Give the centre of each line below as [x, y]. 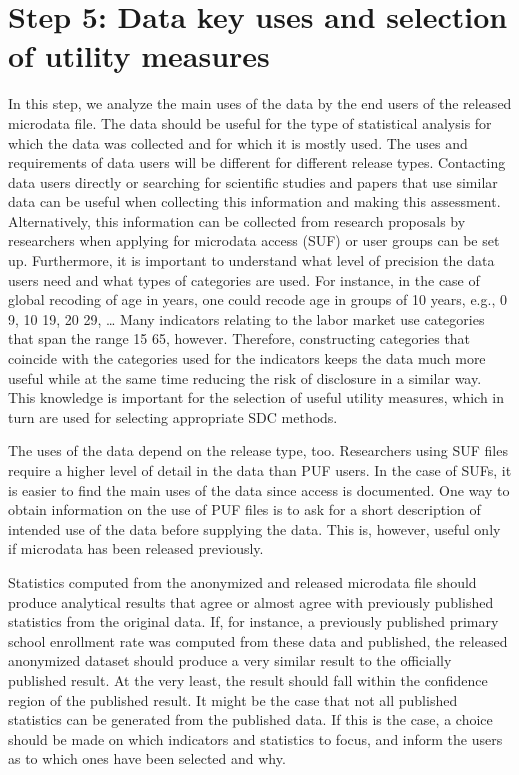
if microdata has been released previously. [136, 548]
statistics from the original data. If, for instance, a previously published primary [253, 621]
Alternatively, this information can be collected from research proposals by [237, 220]
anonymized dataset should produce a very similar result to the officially [230, 660]
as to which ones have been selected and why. [147, 758]
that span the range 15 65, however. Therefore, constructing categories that [239, 338]
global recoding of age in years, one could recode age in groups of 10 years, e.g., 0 [257, 299]
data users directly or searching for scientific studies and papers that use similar [253, 181]
